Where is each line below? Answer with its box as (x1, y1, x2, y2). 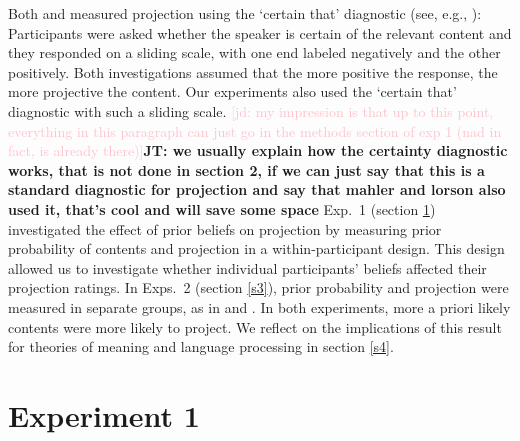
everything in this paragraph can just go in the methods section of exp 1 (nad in (8, 120, 502, 141)
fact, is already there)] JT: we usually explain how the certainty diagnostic (8, 140, 508, 161)
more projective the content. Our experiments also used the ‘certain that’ (8, 81, 457, 102)
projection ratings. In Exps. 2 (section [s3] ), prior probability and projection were (8, 277, 509, 298)
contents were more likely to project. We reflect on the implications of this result (8, 316, 502, 337)
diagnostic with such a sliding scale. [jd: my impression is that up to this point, (8, 100, 494, 121)
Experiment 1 (8, 394, 200, 435)
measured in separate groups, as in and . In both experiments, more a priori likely (8, 296, 511, 317)
